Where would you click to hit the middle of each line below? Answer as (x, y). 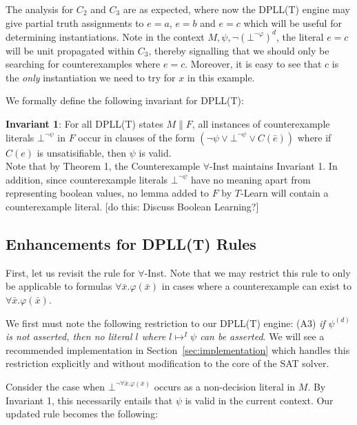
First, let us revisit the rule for (70, 272)
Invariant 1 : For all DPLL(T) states (84, 124)
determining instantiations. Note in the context (105, 36)
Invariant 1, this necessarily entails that (89, 400)
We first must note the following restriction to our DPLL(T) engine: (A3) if (165, 323)
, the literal (300, 36)
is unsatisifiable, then (82, 152)
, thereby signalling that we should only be (239, 50)
